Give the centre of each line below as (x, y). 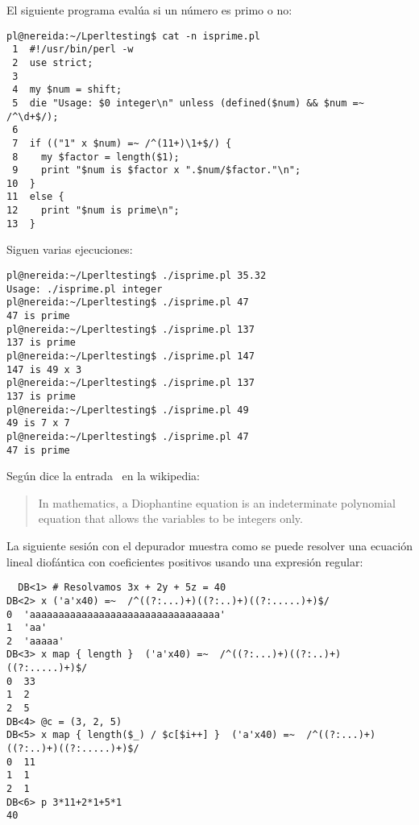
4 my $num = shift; (67, 90)
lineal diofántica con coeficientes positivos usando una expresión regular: (185, 561)
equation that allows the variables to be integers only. (170, 518)
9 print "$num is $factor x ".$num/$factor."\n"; (157, 170)
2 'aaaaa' (35, 641)
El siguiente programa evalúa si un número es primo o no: (149, 10)
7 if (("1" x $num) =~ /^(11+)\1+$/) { (122, 143)
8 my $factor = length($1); (96, 157)
